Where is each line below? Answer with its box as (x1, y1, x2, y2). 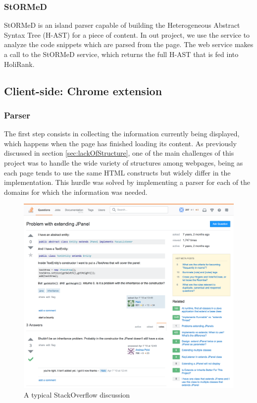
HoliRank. (4, 58, 35, 69)
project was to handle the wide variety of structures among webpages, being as (4, 157, 243, 168)
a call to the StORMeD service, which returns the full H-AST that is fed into (4, 49, 239, 59)
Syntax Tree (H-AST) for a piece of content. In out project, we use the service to (4, 29, 250, 40)
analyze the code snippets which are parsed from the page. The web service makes (4, 39, 254, 50)
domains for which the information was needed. (4, 186, 148, 197)
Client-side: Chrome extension (4, 83, 162, 98)
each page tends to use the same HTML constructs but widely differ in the (4, 167, 231, 177)
